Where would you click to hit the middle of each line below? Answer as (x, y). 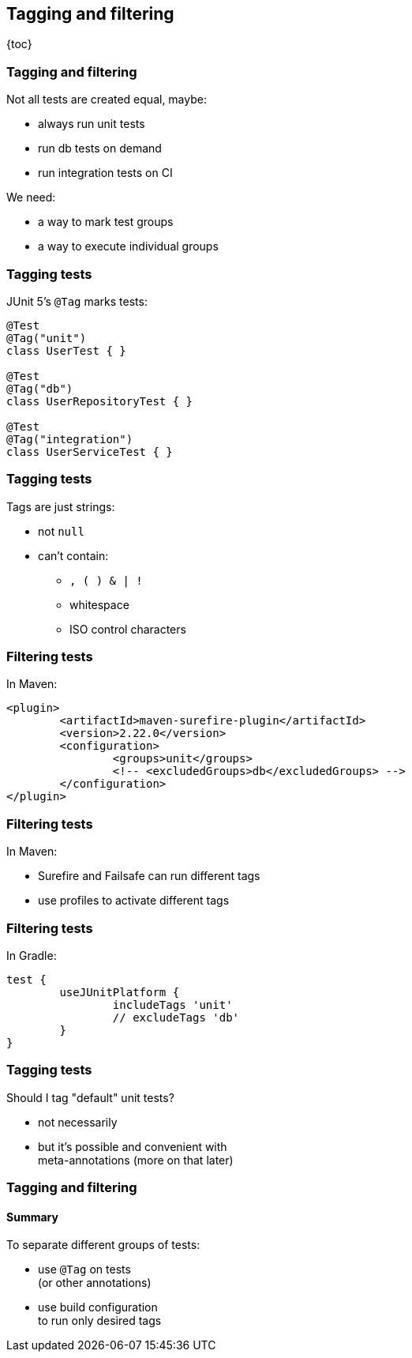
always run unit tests (92, 124)
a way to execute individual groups (128, 246)
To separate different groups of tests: (103, 1245)
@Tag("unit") (47, 338)
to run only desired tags (100, 1321)
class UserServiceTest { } (90, 451)
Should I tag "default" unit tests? (90, 1097)
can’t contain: (73, 555)
